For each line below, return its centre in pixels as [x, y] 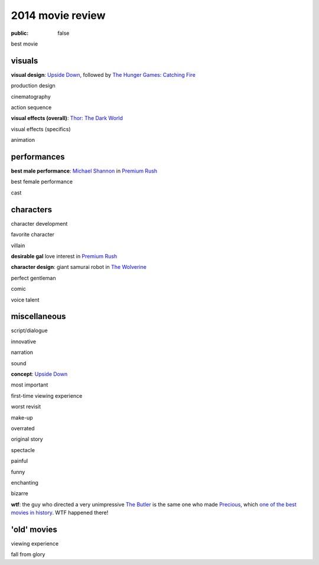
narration [22, 352]
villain [18, 245]
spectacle [23, 450]
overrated [23, 428]
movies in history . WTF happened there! [60, 513]
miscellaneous [38, 316]
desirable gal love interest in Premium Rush [64, 256]
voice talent [25, 300]
